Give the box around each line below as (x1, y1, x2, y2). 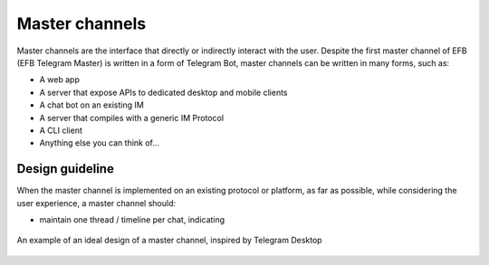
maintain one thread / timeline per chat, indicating (39, 213, 225, 225)
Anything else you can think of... (39, 137, 160, 148)
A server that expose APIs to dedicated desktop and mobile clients (39, 87, 289, 98)
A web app (39, 74, 81, 85)
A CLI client (39, 125, 83, 136)
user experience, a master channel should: (16, 197, 177, 208)
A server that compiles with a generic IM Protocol (39, 112, 225, 123)
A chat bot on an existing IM (39, 99, 144, 110)
